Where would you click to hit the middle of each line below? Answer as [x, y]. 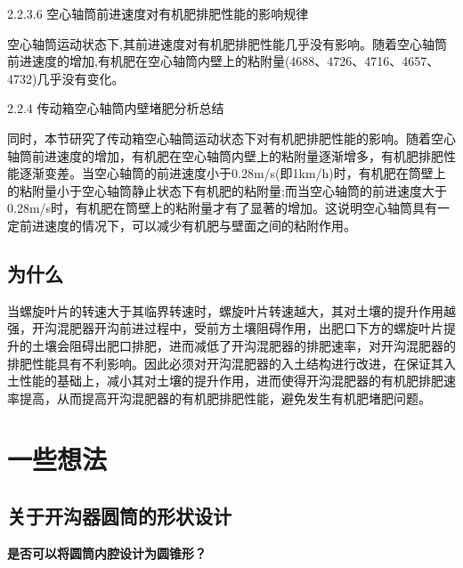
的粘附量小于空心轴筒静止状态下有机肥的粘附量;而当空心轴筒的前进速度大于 [227, 190]
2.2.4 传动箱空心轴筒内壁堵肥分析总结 [116, 108]
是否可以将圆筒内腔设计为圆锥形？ [107, 552]
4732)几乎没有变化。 [66, 78]
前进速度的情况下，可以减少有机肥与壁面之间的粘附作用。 [187, 225]
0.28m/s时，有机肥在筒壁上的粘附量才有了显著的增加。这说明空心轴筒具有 [223, 208]
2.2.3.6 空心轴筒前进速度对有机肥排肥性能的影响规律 [158, 13]
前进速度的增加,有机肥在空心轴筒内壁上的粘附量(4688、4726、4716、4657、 [223, 61]
